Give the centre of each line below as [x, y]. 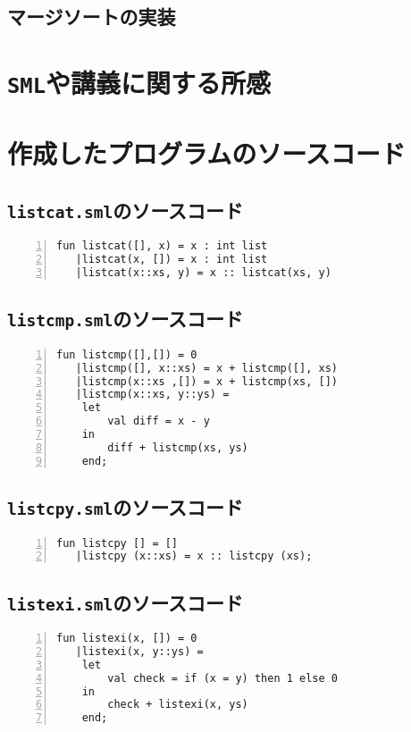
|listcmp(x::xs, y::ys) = [152, 395]
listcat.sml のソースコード [126, 210]
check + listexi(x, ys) [178, 705]
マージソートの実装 [92, 17]
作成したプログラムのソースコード [206, 153]
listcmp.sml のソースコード [126, 319]
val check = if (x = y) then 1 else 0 [222, 678]
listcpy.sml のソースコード [126, 507]
